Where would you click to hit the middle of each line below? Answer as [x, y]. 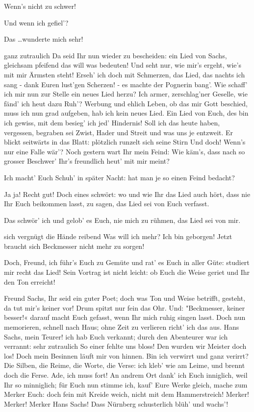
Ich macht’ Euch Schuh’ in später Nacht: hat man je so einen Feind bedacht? [119, 177]
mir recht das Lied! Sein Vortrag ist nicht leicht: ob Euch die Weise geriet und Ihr [127, 272]
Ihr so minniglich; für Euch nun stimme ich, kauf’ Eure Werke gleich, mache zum [126, 384]
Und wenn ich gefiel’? [36, 22]
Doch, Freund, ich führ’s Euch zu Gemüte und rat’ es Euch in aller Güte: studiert [127, 262]
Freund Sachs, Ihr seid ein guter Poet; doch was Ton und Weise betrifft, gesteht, [125, 298]
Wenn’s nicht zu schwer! [40, 6]
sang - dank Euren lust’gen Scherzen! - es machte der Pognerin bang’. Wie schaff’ [126, 84]
